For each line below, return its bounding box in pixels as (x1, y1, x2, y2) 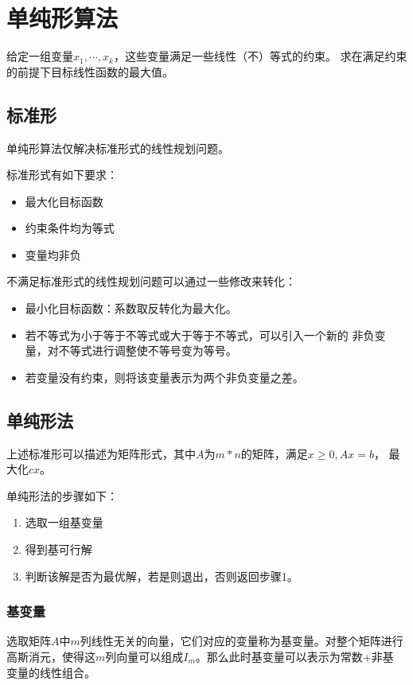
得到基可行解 (25, 541, 92, 558)
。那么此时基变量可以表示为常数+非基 (195, 648, 394, 665)
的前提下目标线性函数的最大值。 (6, 63, 173, 80)
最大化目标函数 (25, 193, 103, 209)
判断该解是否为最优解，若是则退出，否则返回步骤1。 (25, 567, 298, 584)
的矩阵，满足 (240, 445, 308, 461)
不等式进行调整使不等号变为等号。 (58, 342, 237, 359)
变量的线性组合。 (6, 664, 95, 680)
